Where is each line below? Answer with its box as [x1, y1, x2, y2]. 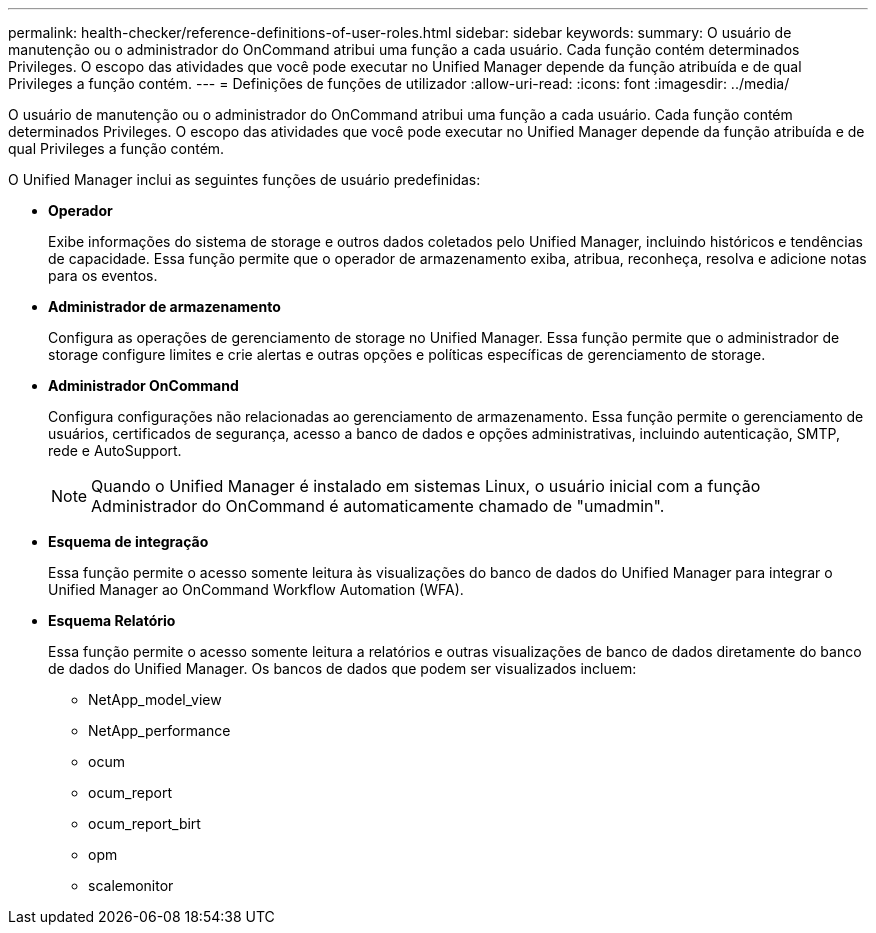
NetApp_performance [88, 722, 231, 739]
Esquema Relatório [48, 612, 176, 629]
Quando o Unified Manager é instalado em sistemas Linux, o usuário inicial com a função [91, 476, 761, 496]
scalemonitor [88, 877, 174, 894]
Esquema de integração [48, 533, 209, 550]
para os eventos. [48, 267, 158, 284]
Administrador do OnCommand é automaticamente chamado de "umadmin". [91, 496, 665, 516]
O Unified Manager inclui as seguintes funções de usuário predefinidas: [8, 171, 481, 188]
